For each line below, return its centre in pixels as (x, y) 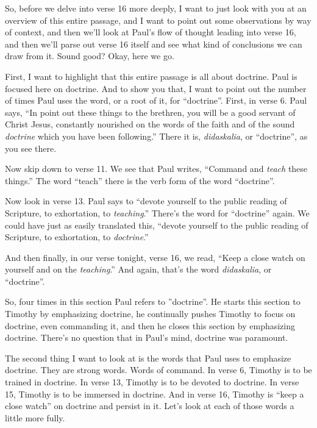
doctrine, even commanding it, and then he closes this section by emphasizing (150, 325)
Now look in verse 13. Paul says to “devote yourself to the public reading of (146, 201)
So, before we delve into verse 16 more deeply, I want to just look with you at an (156, 8)
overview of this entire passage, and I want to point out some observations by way (158, 20)
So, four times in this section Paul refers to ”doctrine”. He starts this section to (153, 301)
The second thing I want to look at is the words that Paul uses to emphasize (148, 358)
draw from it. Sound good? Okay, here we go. (90, 56)
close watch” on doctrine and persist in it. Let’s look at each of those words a (150, 406)
